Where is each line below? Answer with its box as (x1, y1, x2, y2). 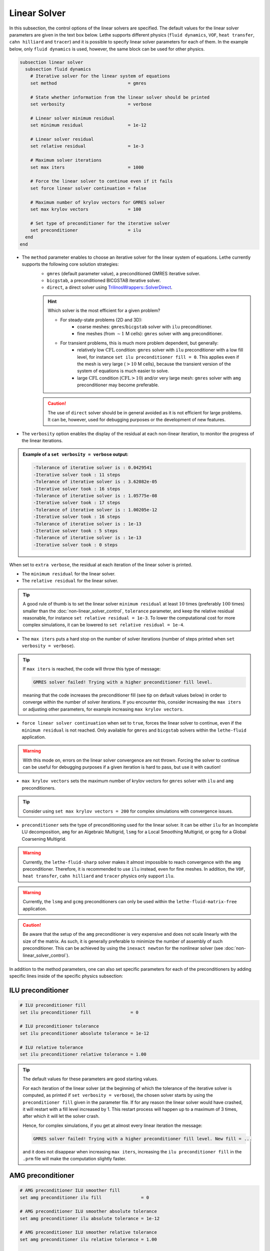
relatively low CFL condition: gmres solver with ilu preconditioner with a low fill (77, 347, 243, 353)
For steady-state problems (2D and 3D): (60, 317, 142, 323)
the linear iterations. (21, 438, 63, 444)
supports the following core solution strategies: (21, 261, 119, 267)
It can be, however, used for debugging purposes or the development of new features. (47, 417, 226, 423)
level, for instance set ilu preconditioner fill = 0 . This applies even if (77, 354, 239, 360)
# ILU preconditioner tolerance (19, 1023, 99, 1029)
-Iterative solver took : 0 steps (33, 542, 118, 547)
